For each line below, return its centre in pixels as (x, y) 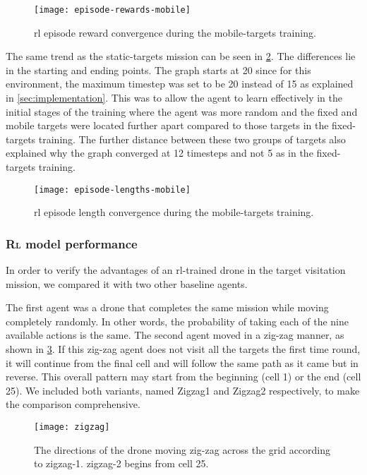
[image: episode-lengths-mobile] (112, 190)
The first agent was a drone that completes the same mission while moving (167, 307)
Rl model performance (72, 243)
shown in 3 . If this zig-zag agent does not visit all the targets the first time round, (183, 349)
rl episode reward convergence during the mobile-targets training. (175, 32)
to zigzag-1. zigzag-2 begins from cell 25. (121, 463)
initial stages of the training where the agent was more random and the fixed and (182, 111)
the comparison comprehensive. (73, 404)
